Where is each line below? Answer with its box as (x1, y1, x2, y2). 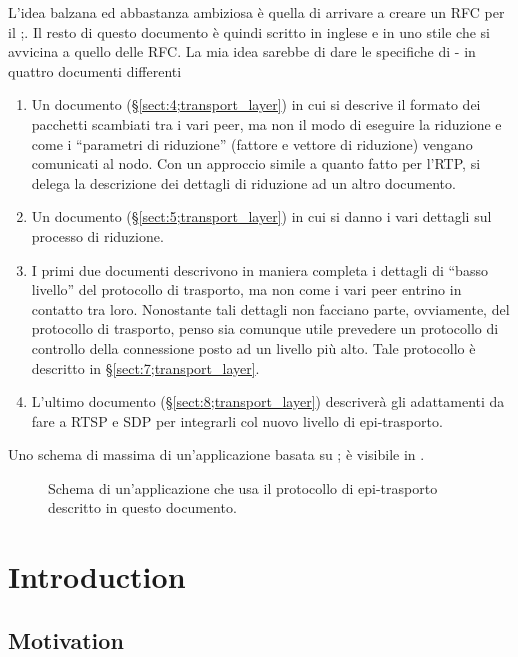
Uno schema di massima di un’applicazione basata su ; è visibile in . (8, 444, 425, 465)
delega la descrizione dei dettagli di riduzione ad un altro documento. (31, 172, 456, 193)
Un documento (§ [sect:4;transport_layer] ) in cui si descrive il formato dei (31, 94, 481, 115)
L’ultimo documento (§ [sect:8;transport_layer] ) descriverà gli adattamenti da (31, 391, 505, 412)
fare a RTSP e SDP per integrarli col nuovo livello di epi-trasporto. (31, 410, 443, 431)
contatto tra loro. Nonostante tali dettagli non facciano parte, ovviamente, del (31, 298, 510, 319)
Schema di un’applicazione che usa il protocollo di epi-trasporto (48, 477, 438, 498)
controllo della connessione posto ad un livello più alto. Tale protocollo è (31, 337, 476, 358)
